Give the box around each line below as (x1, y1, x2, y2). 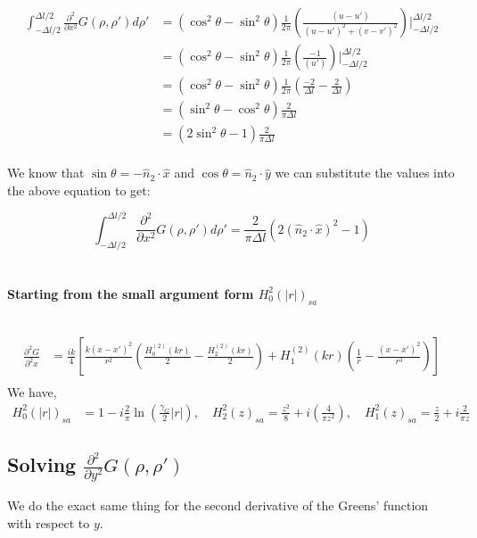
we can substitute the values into (275, 163, 455, 182)
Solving (7, 451, 77, 478)
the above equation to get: (7, 180, 151, 199)
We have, (7, 383, 57, 401)
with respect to (7, 513, 90, 532)
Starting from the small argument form (7, 284, 254, 302)
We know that (7, 163, 85, 182)
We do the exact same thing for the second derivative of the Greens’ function (7, 496, 429, 515)
